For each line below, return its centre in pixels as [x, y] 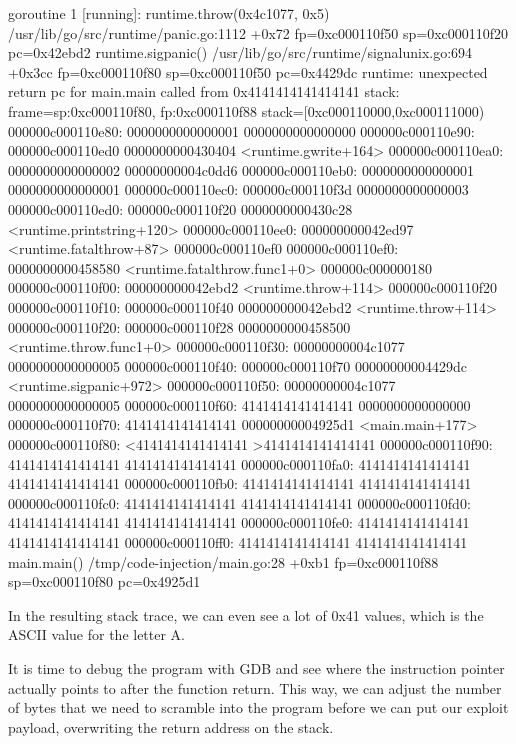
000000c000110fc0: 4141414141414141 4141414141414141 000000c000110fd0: [239, 502]
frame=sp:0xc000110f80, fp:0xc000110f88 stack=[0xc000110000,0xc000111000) [246, 110]
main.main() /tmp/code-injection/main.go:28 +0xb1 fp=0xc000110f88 [223, 561]
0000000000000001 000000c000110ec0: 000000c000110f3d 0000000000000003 [238, 189]
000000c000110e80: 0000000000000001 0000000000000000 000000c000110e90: [241, 130]
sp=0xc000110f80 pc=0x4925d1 [104, 581]
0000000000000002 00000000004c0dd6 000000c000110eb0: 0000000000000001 [241, 169]
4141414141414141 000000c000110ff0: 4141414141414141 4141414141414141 [238, 542]
